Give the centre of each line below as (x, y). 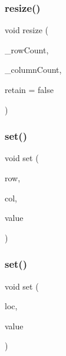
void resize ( (27, 30)
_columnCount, (33, 70)
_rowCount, (27, 49)
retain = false (29, 89)
